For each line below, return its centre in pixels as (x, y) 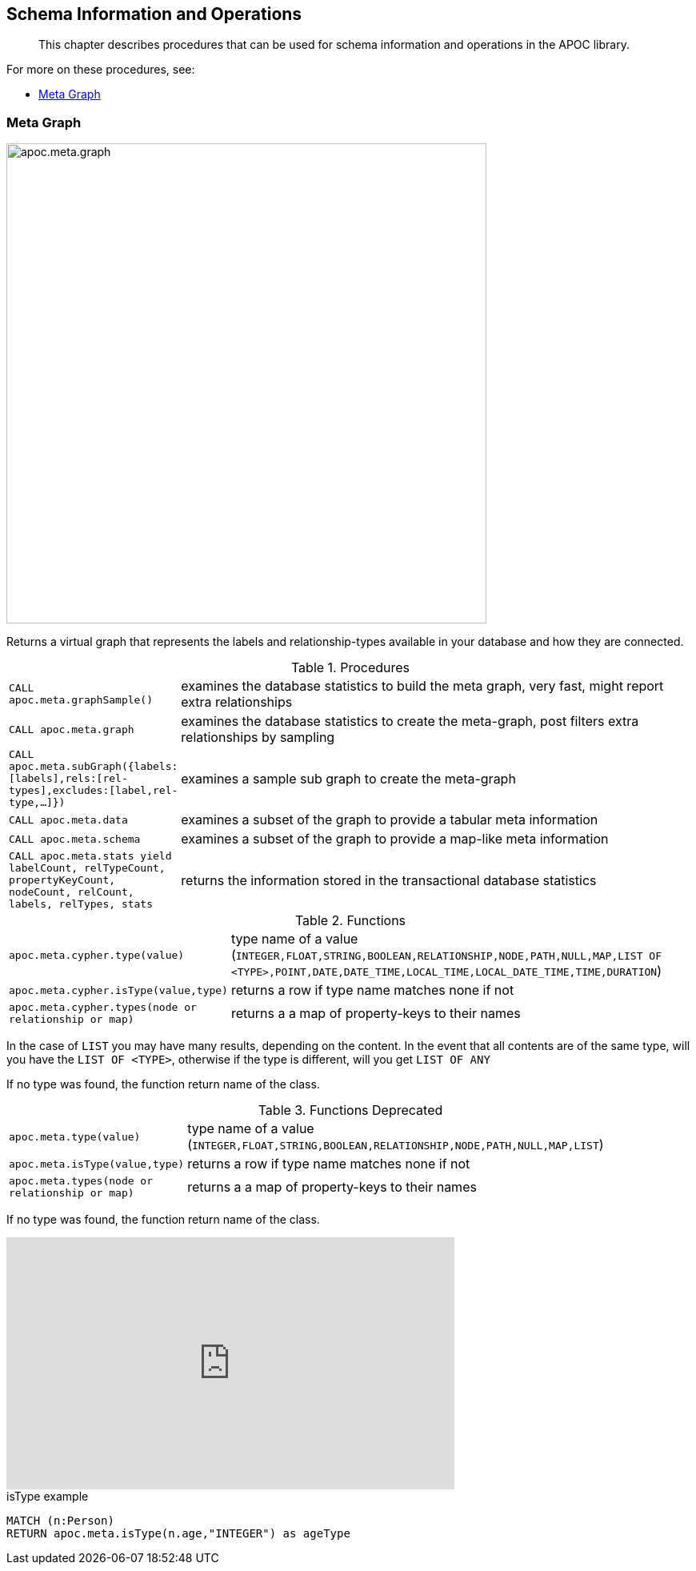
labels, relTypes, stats (81, 904)
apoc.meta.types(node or (81, 1181)
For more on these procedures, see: (101, 70)
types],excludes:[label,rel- (94, 791)
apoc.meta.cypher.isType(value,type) (118, 990)
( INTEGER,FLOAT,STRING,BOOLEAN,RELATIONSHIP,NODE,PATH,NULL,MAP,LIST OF (446, 955)
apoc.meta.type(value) (75, 1136)
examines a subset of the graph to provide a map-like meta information (395, 839)
